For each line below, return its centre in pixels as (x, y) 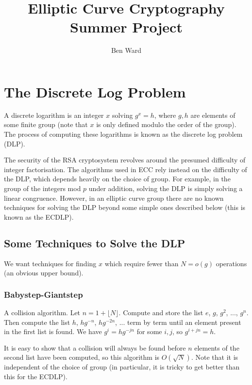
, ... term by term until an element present (178, 322)
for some (149, 331)
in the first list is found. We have (53, 331)
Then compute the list (37, 322)
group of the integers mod (42, 188)
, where (165, 115)
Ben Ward (126, 50)
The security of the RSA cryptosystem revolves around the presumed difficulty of (125, 160)
